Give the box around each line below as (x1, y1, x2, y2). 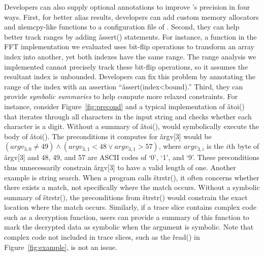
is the (207, 141, 224, 151)
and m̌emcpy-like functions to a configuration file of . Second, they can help (4, 21, 240, 32)
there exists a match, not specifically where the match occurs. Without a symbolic (4, 182, 260, 193)
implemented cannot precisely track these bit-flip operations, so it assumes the (4, 61, 248, 72)
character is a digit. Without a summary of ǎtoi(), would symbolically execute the (4, 121, 259, 132)
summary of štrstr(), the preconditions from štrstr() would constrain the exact (4, 191, 248, 202)
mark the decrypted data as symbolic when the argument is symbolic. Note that (4, 221, 254, 232)
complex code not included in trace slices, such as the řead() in (4, 232, 200, 242)
